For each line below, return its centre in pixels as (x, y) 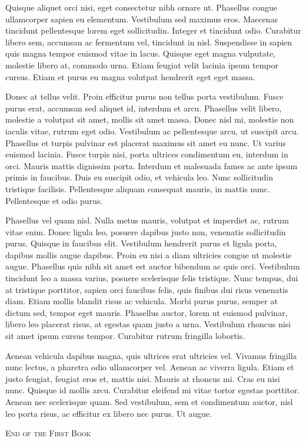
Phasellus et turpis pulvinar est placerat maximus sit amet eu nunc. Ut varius (146, 142)
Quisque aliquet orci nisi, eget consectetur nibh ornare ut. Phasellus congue (141, 7)
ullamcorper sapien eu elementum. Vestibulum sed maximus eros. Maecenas (142, 19)
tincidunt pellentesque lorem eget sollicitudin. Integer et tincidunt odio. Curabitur (153, 30)
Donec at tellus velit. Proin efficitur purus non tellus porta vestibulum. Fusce (144, 96)
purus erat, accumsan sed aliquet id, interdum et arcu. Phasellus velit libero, (144, 108)
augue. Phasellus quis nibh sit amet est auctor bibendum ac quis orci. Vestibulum (153, 266)
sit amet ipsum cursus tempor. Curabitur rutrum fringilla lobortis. (125, 336)
